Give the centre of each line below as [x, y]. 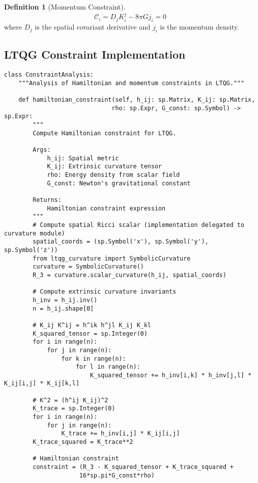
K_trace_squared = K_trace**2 [83, 442]
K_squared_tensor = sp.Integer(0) [90, 333]
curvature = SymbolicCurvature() [88, 267]
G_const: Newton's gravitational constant [119, 183]
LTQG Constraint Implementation [95, 54]
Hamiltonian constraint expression [106, 208]
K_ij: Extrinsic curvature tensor [104, 167]
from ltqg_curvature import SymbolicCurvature [112, 258]
